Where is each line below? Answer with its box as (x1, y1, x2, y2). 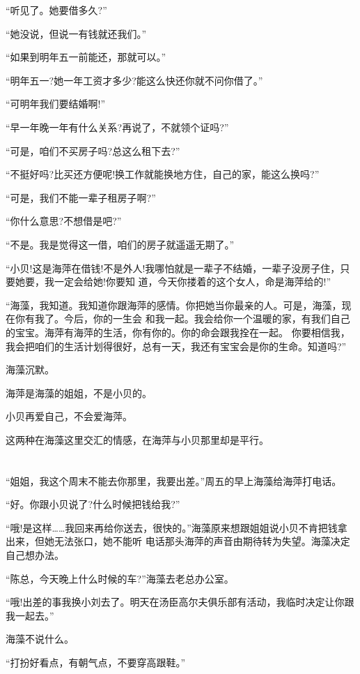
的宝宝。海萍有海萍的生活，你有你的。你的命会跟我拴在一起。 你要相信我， (6, 324, 350, 339)
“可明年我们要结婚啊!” (6, 96, 106, 111)
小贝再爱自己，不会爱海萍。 (6, 409, 132, 424)
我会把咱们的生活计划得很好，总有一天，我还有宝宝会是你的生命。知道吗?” (6, 338, 347, 353)
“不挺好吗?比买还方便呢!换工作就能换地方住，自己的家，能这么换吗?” (6, 167, 320, 181)
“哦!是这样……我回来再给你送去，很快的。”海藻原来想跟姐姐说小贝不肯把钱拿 (6, 520, 347, 534)
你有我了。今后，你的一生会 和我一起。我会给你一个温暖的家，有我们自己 (15, 311, 350, 326)
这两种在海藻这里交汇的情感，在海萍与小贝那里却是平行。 (6, 432, 269, 447)
